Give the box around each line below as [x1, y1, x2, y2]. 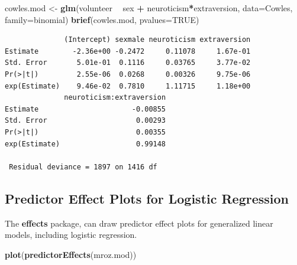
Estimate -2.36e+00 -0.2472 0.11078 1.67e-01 [5, 47, 251, 55]
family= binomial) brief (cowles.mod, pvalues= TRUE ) [5, 13, 199, 25]
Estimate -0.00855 [5, 104, 166, 113]
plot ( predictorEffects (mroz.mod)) [5, 248, 137, 260]
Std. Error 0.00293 [5, 116, 166, 125]
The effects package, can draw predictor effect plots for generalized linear [5, 217, 273, 229]
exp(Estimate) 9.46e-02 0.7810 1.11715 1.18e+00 [5, 81, 251, 90]
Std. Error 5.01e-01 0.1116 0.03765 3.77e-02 [5, 58, 251, 67]
